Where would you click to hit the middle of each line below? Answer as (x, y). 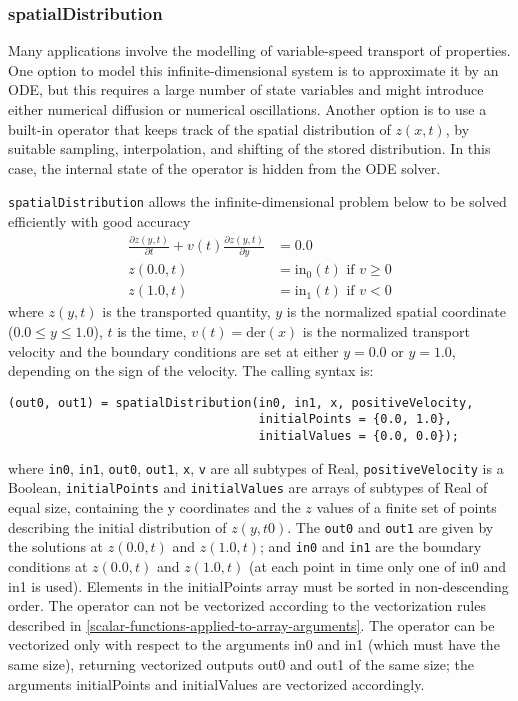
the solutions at (56, 546)
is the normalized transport (386, 331)
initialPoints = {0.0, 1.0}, (355, 419)
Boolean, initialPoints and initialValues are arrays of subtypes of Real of (248, 487)
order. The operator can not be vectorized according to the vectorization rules (247, 605)
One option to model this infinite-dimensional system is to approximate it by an (253, 69)
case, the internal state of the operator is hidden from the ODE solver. (224, 167)
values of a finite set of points (406, 507)
